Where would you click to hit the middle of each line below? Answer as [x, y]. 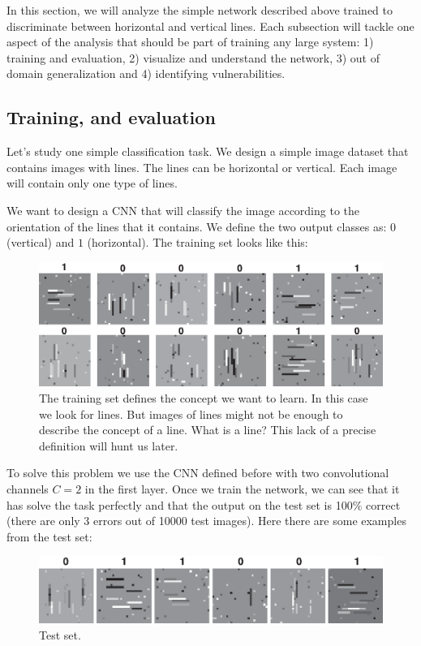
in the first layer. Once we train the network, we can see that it [242, 488]
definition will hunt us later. [109, 445]
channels [28, 488]
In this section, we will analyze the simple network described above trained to [200, 10]
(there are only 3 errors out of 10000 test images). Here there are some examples [206, 521]
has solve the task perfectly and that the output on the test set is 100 [180, 504]
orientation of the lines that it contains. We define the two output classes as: [197, 226]
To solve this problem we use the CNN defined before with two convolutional [198, 473]
